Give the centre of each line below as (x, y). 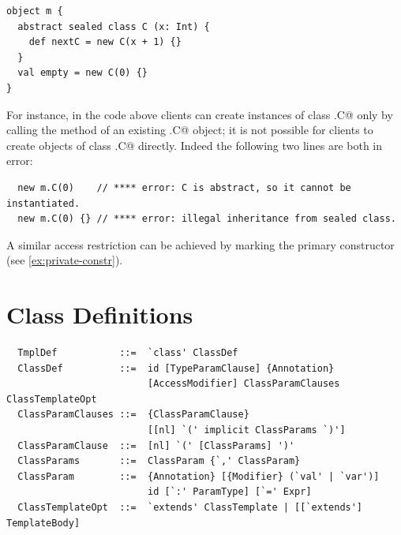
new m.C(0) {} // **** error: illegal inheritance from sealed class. (207, 219)
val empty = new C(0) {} (82, 73)
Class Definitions (100, 314)
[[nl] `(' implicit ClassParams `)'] (246, 430)
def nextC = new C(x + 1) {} (105, 42)
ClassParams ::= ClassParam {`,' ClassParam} (159, 461)
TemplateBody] (43, 523)
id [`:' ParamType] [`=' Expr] (229, 492)
